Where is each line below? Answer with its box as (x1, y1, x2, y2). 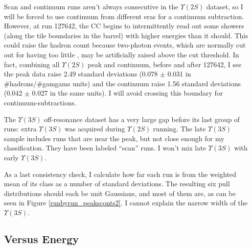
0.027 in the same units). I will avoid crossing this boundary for (32, 88, 223, 98)
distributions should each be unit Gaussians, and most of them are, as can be (4, 188, 236, 198)
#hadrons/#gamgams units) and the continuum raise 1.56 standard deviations (4, 78, 241, 88)
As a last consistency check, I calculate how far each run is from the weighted (4, 169, 236, 179)
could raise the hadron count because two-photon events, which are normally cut (4, 40, 246, 50)
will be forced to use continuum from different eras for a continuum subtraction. (4, 11, 244, 21)
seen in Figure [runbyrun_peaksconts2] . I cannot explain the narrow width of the (4, 198, 248, 208)
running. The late (153, 124, 206, 134)
